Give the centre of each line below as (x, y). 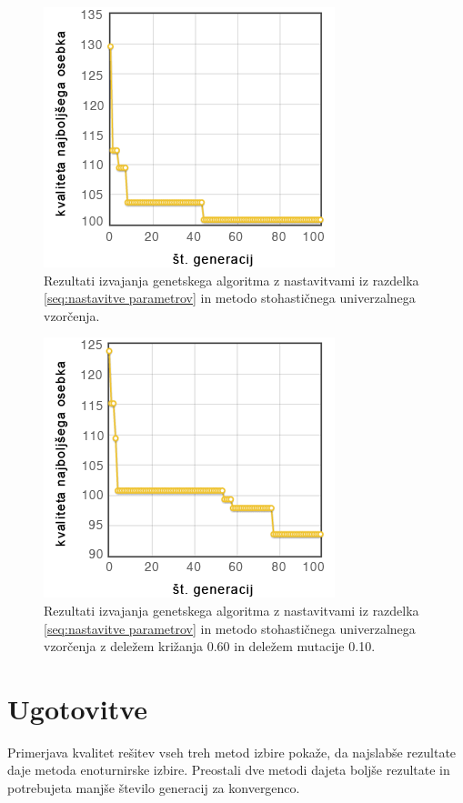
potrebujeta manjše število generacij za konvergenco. (154, 788)
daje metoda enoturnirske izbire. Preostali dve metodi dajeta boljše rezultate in (229, 770)
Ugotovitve (78, 708)
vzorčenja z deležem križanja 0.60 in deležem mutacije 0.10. (210, 646)
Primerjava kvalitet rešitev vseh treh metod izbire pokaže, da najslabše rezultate (232, 752)
